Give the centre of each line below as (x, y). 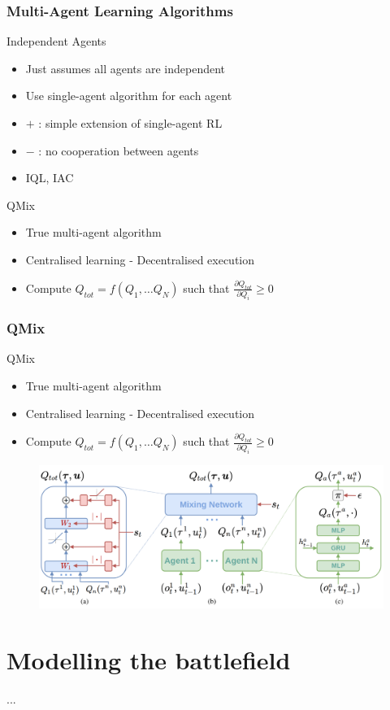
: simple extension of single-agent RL (130, 123)
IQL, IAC (50, 178)
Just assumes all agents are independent (126, 68)
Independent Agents (56, 41)
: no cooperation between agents (119, 150)
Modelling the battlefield (149, 660)
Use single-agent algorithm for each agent (129, 96)
